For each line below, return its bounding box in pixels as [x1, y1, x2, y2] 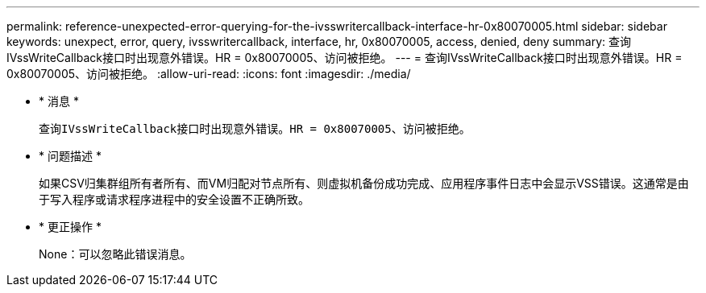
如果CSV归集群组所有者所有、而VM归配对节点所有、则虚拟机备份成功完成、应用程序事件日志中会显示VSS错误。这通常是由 [39, 176, 689, 190]
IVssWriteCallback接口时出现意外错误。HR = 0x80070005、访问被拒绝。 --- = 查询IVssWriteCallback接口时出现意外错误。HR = [6, 51, 683, 64]
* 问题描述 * [39, 149, 102, 163]
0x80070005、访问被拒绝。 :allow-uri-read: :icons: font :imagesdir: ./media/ [6, 67, 411, 80]
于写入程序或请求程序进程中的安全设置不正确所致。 [39, 192, 309, 206]
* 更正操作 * [39, 220, 102, 233]
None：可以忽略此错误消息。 [39, 247, 192, 261]
